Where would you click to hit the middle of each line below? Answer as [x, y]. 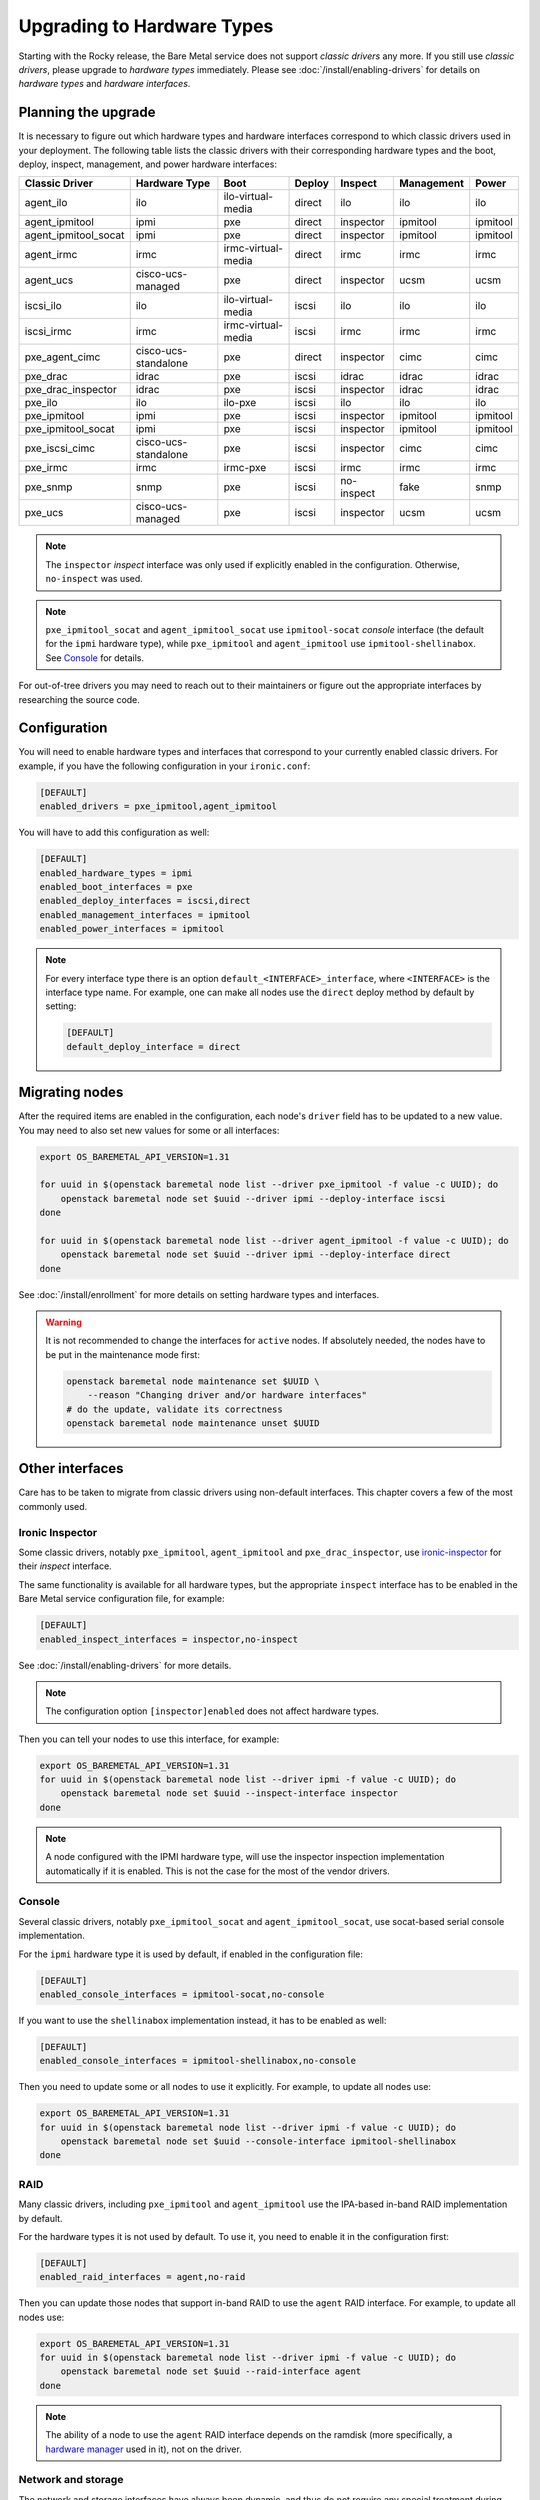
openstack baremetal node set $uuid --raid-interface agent [211, 2371]
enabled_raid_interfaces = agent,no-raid [142, 2277]
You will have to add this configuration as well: [114, 832]
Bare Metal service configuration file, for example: [121, 1599]
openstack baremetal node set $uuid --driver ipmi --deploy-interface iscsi [253, 1198]
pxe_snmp [48, 487]
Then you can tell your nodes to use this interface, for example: [149, 1739]
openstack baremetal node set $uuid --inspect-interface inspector [229, 1793]
